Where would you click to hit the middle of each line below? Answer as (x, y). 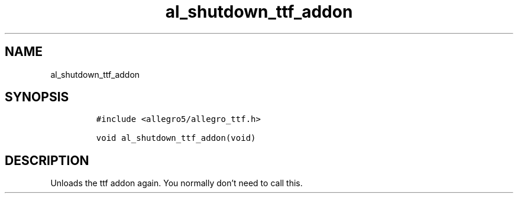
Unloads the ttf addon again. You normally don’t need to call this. (177, 183)
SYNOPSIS (37, 97)
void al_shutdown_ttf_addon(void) (176, 138)
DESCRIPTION (47, 160)
